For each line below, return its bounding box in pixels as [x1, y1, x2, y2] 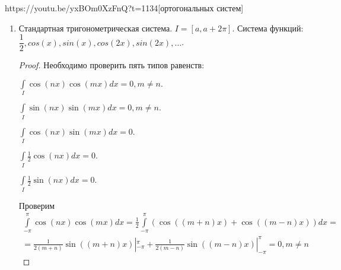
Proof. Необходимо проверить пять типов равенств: [18, 59, 205, 71]
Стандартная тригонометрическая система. [18, 21, 173, 34]
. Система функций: [232, 21, 304, 34]
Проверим [18, 199, 55, 211]
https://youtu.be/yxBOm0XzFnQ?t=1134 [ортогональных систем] [5, 2, 244, 14]
